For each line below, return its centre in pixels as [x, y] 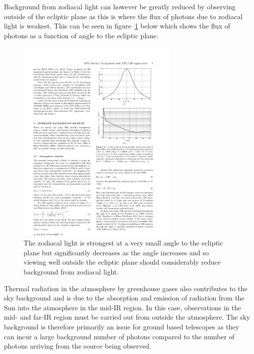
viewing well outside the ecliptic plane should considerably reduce [122, 262]
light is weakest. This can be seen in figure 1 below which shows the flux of [117, 26]
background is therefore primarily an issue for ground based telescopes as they [122, 326]
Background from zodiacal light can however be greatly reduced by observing [120, 6]
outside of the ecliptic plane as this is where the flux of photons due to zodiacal [123, 16]
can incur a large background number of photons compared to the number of [119, 336]
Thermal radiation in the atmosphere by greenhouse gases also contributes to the [126, 288]
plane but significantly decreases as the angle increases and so [116, 252]
